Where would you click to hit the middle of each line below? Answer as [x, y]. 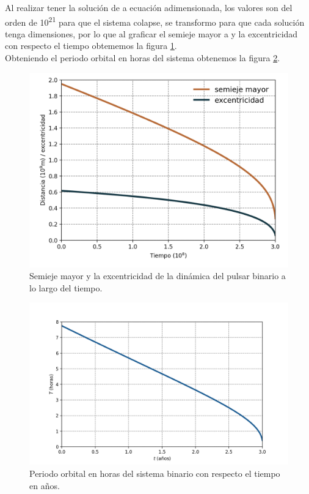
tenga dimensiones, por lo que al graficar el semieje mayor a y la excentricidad [151, 33]
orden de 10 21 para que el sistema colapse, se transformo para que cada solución [155, 21]
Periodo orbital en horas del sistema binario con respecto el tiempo [155, 473]
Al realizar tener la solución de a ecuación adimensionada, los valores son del [149, 7]
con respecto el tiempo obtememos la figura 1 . [91, 46]
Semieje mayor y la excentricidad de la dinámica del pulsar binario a [158, 276]
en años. [45, 485]
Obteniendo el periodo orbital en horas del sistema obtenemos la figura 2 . [143, 58]
